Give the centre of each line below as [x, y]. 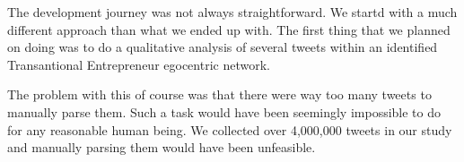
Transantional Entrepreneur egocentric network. [139, 64]
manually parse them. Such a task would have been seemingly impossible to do [224, 111]
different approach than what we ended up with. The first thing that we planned [229, 29]
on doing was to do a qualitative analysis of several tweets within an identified [223, 47]
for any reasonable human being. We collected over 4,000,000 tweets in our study [230, 129]
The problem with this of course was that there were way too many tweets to [219, 94]
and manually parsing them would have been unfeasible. [162, 147]
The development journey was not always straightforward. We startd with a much [232, 12]
